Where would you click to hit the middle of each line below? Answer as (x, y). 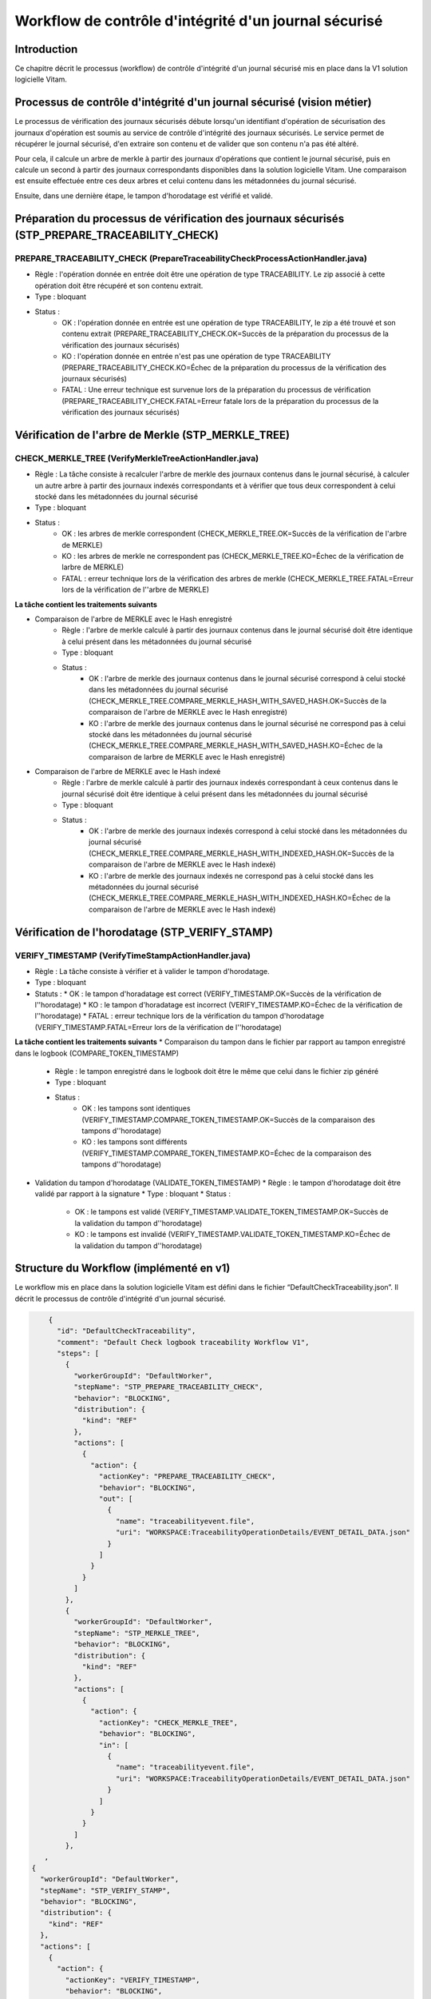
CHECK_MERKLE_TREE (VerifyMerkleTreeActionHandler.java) (137, 458)
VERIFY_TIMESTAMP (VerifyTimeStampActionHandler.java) (133, 956)
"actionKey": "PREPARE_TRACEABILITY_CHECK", (187, 1476)
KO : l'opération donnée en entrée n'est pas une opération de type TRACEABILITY (196, 357)
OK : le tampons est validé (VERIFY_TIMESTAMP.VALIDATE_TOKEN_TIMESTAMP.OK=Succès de (231, 1212)
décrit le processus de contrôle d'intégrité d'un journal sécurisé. (121, 1299)
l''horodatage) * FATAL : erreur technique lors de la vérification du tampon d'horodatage (180, 1016)
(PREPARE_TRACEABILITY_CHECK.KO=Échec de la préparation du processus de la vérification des (224, 367)
